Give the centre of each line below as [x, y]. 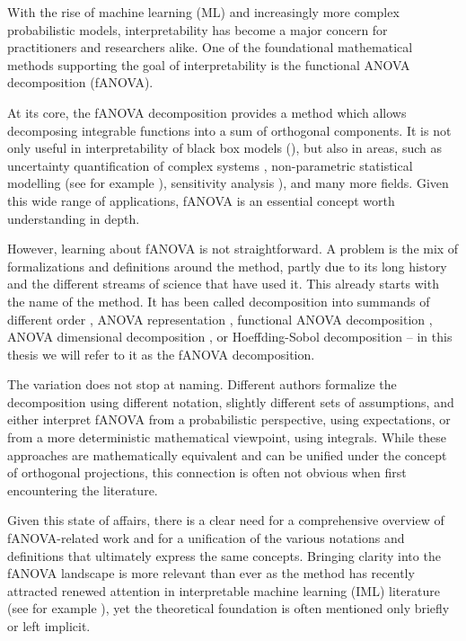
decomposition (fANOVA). [80, 82]
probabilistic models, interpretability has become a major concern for [198, 29]
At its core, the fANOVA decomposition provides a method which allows [207, 112]
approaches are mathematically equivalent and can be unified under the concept [227, 454]
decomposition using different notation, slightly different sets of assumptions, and [231, 401]
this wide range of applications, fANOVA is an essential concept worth [201, 200]
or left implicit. [49, 626]
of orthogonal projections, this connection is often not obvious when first [207, 472]
